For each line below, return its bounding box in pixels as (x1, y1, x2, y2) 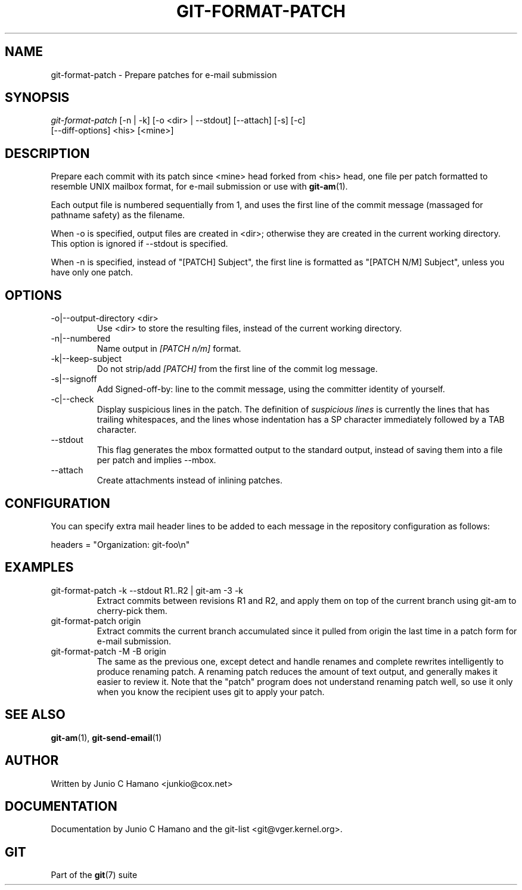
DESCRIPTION (5, 145, 90, 161)
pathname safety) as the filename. (51, 210, 185, 221)
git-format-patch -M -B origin (51, 646, 166, 656)
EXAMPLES (5, 560, 74, 575)
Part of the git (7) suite (51, 870, 138, 880)
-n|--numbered (51, 333, 110, 344)
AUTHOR (5, 753, 59, 768)
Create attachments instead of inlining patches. (97, 475, 282, 486)
